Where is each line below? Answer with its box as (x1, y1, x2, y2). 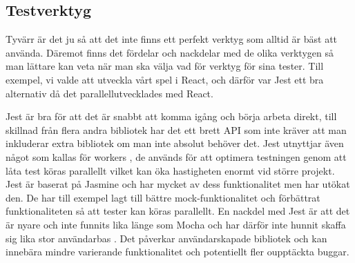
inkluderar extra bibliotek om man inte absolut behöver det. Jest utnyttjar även (6, 136, 344, 150)
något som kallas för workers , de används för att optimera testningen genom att (6, 149, 347, 164)
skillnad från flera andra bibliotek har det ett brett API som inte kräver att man (6, 122, 347, 137)
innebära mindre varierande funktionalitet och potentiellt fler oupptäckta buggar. (6, 244, 349, 259)
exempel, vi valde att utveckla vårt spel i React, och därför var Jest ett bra (6, 72, 324, 86)
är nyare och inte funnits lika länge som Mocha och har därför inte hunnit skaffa (6, 217, 346, 231)
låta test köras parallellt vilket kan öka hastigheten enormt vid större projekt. (6, 163, 335, 177)
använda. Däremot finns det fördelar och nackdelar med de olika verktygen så (6, 45, 334, 59)
